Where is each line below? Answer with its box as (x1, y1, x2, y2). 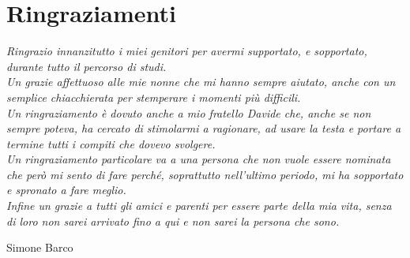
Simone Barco (6, 239, 73, 256)
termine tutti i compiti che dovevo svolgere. (6, 135, 216, 151)
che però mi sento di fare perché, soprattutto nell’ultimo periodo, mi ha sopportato (6, 166, 404, 182)
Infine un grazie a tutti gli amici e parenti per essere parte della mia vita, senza (6, 197, 392, 214)
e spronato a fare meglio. (6, 181, 126, 198)
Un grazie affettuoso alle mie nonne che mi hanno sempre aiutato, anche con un (6, 73, 396, 90)
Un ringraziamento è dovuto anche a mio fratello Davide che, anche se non (6, 104, 371, 121)
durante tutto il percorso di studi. (6, 58, 167, 74)
